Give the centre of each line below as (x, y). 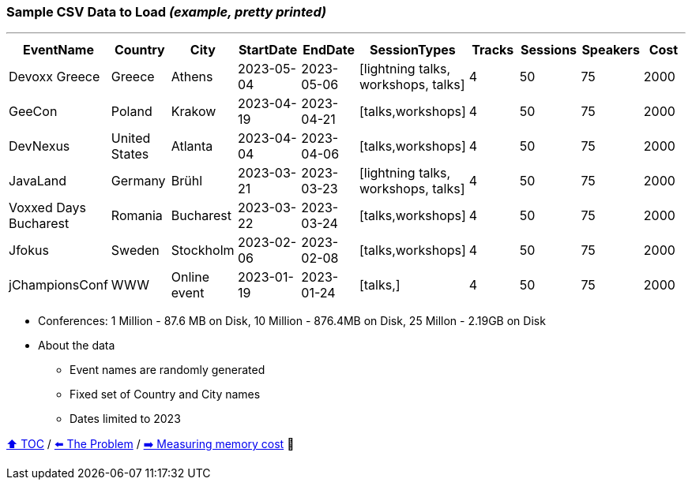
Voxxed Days (47, 208)
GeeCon (33, 112)
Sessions (549, 50)
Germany (138, 181)
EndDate (329, 50)
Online (190, 277)
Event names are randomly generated (167, 370)
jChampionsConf (58, 285)
